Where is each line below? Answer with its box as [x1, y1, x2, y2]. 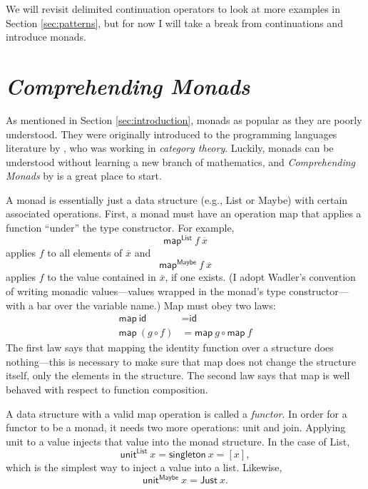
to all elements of [47, 244, 123, 259]
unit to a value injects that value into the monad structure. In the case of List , [6, 433, 350, 448]
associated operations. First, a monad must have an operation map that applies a [6, 206, 362, 221]
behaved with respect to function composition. [6, 382, 208, 397]
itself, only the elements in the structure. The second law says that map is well [6, 368, 350, 383]
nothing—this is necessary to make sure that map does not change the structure [6, 354, 357, 369]
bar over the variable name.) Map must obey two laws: [36, 297, 276, 312]
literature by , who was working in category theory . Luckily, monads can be [6, 140, 334, 155]
